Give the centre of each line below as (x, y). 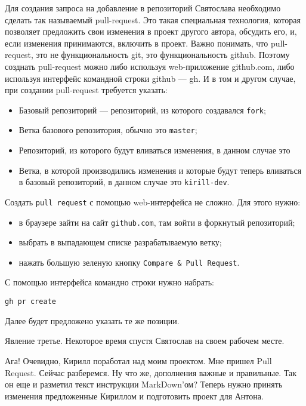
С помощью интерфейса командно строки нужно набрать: (109, 282)
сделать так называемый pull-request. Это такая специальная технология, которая (153, 19)
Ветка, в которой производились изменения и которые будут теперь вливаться (160, 170)
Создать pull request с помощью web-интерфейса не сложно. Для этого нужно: (153, 202)
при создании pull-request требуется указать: (86, 90)
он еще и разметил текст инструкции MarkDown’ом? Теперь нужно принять (144, 384)
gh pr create (30, 302)
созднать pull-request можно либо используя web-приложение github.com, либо (150, 66)
